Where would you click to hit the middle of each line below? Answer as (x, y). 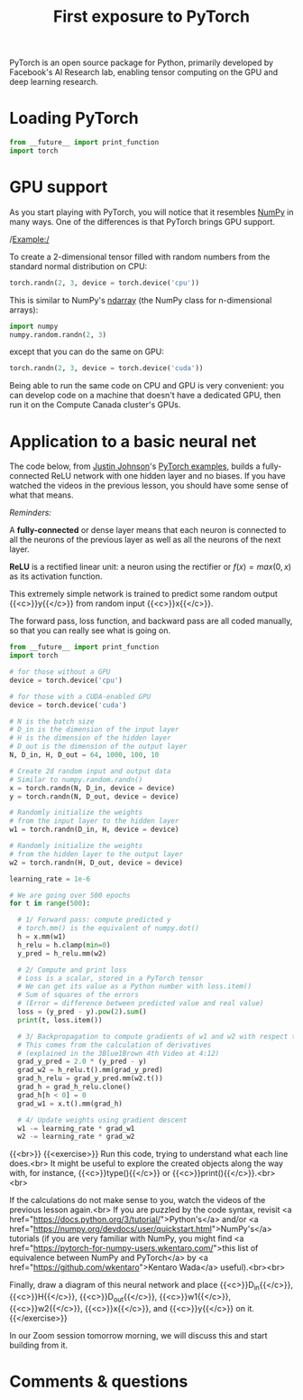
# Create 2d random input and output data (90, 771)
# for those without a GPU (60, 672)
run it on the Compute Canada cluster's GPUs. (95, 405)
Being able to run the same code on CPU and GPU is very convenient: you (147, 386)
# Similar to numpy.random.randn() (76, 779)
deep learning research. (54, 82)
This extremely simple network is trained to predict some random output (143, 594)
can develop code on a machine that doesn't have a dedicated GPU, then (145, 396)
